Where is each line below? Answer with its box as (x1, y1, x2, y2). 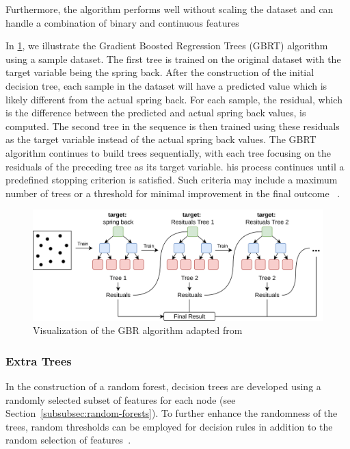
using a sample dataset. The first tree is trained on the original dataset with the (5, 51, 341, 66)
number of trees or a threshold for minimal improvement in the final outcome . (5, 185, 340, 200)
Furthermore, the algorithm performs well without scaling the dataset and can (5, 2, 334, 16)
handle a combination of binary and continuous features (5, 15, 239, 29)
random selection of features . (5, 433, 131, 447)
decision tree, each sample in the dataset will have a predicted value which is (5, 78, 327, 92)
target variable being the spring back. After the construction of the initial (5, 65, 314, 79)
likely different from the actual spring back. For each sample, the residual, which (5, 92, 342, 106)
